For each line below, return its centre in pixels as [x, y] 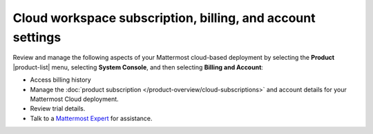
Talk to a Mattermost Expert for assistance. [91, 118]
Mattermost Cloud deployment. [74, 99]
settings [37, 37]
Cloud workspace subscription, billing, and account [164, 18]
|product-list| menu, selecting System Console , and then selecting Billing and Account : [138, 67]
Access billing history [60, 80]
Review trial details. [58, 109]
